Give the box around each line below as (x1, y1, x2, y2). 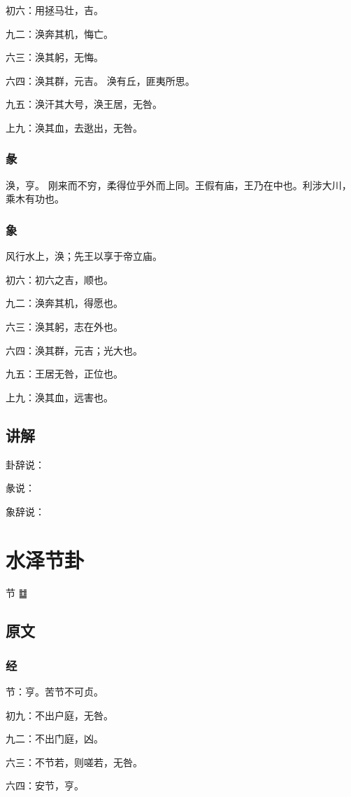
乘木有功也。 (6, 191, 64, 206)
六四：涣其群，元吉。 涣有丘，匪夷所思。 (6, 73, 195, 88)
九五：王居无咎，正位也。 (6, 366, 123, 381)
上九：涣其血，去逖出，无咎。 (6, 120, 143, 134)
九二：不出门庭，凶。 (6, 731, 103, 746)
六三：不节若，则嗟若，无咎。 (6, 754, 143, 769)
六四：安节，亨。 (6, 778, 84, 793)
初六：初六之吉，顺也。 (6, 272, 113, 286)
